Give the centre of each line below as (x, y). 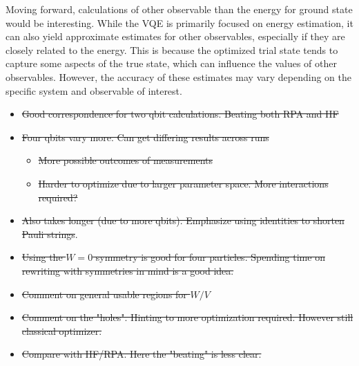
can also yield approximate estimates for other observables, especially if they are (175, 36)
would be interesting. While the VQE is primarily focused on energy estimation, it (179, 22)
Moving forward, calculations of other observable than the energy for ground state (179, 9)
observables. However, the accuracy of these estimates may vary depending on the (178, 76)
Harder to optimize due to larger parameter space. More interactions (183, 183)
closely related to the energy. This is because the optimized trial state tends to (172, 49)
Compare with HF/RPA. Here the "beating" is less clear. (142, 354)
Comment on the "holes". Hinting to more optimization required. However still (187, 317)
